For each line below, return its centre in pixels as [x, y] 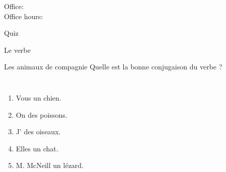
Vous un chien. [39, 97]
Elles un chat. [37, 148]
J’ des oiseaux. [38, 132]
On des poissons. [42, 114]
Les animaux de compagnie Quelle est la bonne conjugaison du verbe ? [113, 67]
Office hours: [24, 16]
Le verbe [17, 50]
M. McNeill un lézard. [50, 165]
